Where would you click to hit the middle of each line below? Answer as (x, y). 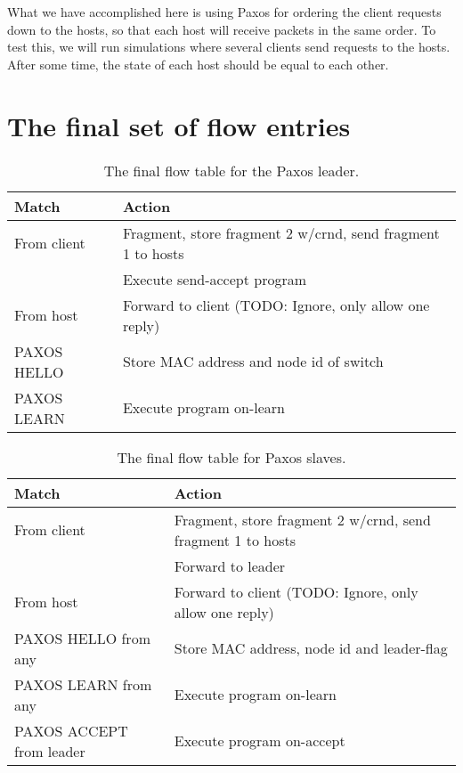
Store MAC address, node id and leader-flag (311, 648)
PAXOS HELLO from (82, 638)
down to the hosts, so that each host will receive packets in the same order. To (222, 29)
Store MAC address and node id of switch (253, 361)
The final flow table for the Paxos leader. (231, 170)
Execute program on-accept (260, 740)
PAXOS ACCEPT (71, 730)
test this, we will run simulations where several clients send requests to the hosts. (229, 47)
